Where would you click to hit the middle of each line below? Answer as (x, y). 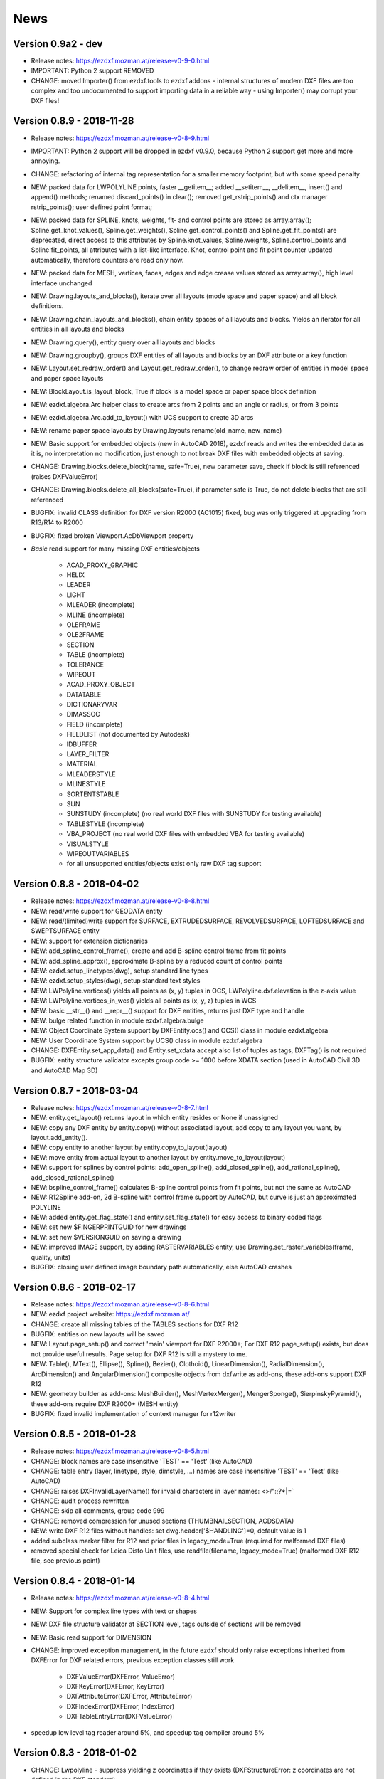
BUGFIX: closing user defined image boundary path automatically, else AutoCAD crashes (161, 1267)
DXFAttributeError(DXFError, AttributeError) (129, 1696)
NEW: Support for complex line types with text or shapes (114, 1611)
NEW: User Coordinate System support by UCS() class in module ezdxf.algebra (147, 1040)
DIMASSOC (84, 714)
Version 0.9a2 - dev (58, 44)
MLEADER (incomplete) (101, 605)
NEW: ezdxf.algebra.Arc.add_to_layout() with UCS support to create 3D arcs (142, 417)
